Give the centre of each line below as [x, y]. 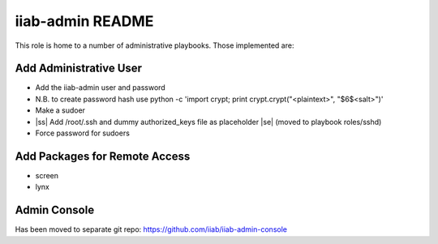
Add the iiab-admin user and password [100, 88]
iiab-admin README [84, 21]
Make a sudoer [60, 110]
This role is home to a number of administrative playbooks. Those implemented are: [155, 45]
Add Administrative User [78, 68]
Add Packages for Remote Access [103, 156]
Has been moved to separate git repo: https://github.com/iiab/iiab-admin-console [151, 229]
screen [47, 175]
